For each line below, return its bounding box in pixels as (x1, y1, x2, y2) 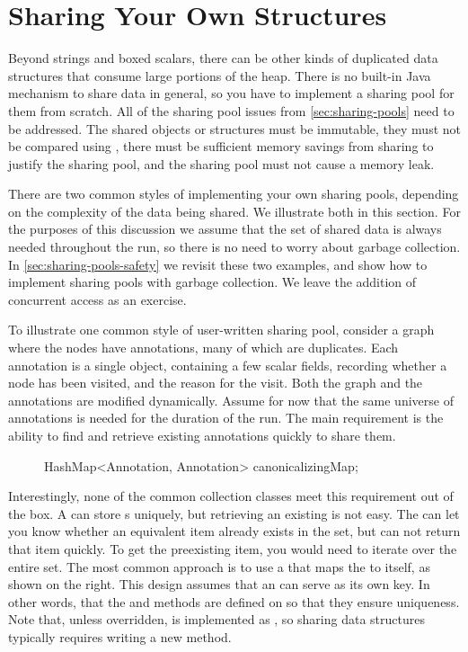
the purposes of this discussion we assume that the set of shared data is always (8, 219, 442, 238)
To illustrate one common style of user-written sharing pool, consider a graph (8, 320, 435, 339)
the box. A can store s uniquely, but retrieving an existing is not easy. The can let (8, 504, 460, 522)
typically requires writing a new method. (8, 627, 232, 646)
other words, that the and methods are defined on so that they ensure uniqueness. (8, 592, 460, 611)
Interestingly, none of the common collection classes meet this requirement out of (8, 487, 454, 505)
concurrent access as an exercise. (8, 290, 187, 308)
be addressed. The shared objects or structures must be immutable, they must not (8, 119, 461, 138)
